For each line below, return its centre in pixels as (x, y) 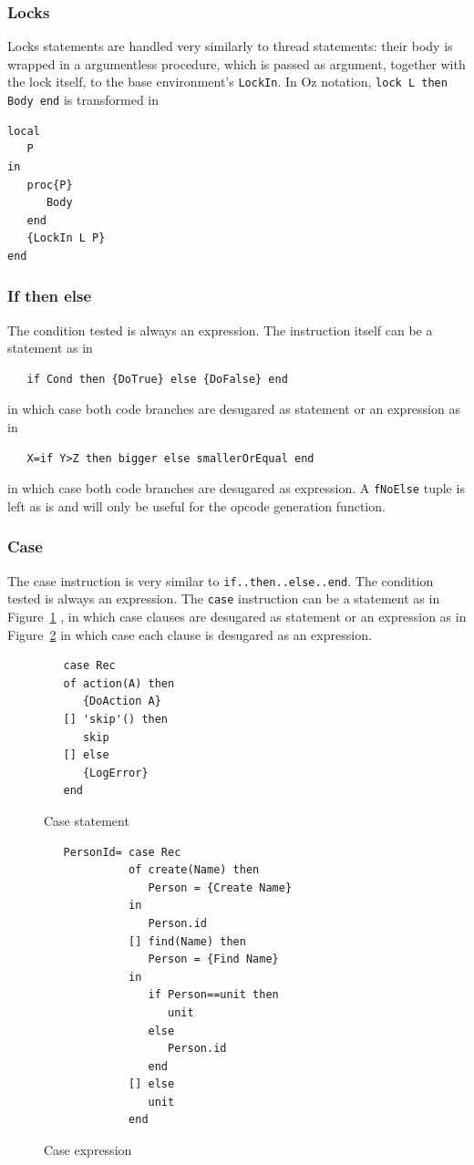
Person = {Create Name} (220, 887)
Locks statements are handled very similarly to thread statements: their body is (230, 46)
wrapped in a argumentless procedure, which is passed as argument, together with (237, 63)
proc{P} (50, 185)
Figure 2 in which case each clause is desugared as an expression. (190, 634)
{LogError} (115, 773)
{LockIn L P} (66, 238)
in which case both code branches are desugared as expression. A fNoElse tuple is (236, 488)
